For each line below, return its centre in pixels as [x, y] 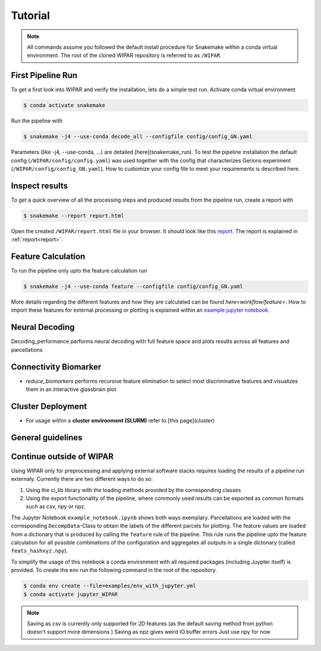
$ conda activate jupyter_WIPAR [71, 594]
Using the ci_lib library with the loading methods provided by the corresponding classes [133, 490]
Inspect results [40, 185]
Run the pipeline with [37, 121]
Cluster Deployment [49, 406]
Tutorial [31, 15]
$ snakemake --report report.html [74, 215]
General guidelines [47, 437]
